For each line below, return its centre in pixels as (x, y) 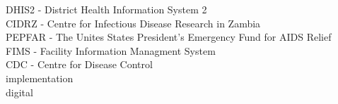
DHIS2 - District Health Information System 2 (106, 9)
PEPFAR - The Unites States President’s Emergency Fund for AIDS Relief (169, 37)
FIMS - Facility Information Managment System (111, 50)
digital (19, 92)
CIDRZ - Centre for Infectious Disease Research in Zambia (133, 23)
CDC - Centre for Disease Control (79, 64)
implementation (40, 78)
